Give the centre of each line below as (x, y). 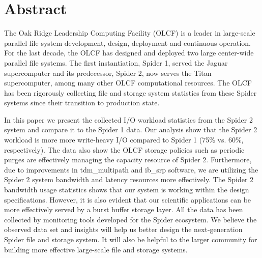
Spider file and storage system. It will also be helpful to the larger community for (131, 239)
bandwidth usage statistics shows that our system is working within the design (127, 190)
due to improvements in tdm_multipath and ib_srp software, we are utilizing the (131, 169)
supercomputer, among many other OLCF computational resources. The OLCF (128, 83)
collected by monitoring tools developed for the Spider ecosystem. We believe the (130, 219)
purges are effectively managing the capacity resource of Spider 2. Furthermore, (128, 160)
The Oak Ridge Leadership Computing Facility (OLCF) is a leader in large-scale (130, 33)
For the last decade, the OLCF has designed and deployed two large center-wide (129, 53)
